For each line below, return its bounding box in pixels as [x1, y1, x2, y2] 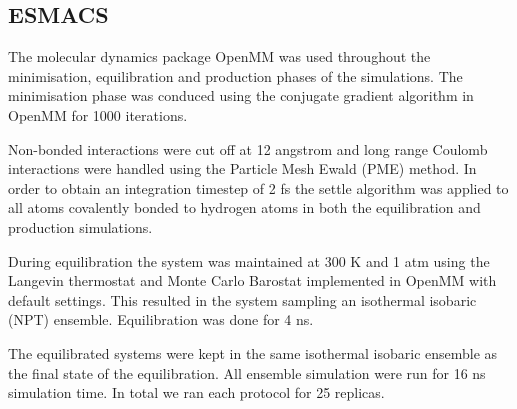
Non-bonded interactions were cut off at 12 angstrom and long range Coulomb [8, 138, 488, 159]
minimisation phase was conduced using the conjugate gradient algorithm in [8, 85, 474, 106]
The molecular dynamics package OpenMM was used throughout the [8, 46, 431, 67]
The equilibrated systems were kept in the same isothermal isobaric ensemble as [8, 342, 498, 363]
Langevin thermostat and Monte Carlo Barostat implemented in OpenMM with [8, 270, 497, 291]
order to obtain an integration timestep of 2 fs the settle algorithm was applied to [8, 177, 509, 198]
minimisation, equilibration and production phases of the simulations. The [8, 65, 463, 86]
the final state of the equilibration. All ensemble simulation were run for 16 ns [8, 362, 486, 383]
